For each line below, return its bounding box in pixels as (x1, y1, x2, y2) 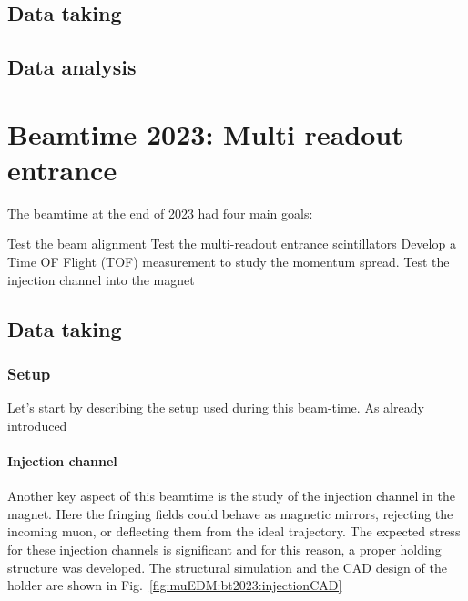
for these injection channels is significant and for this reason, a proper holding (7, 540, 442, 559)
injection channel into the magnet (7, 270, 195, 289)
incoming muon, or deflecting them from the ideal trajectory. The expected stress (7, 522, 461, 541)
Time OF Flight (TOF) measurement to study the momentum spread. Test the (7, 252, 450, 271)
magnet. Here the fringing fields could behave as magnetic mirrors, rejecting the (7, 504, 453, 523)
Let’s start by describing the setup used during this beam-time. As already (7, 398, 424, 417)
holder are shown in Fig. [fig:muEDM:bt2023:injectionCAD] (7, 576, 342, 595)
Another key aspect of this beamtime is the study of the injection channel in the (7, 486, 455, 505)
